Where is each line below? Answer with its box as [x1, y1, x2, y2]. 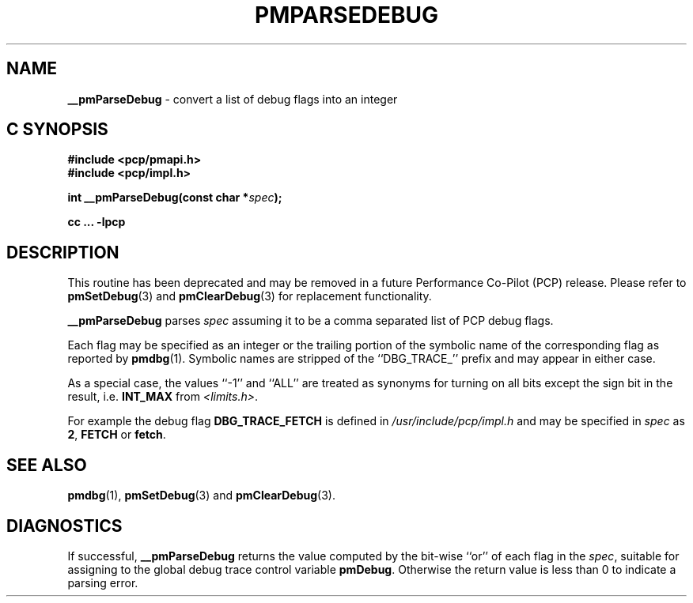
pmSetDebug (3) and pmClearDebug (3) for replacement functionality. [67, 289, 432, 303]
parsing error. [67, 575, 138, 590]
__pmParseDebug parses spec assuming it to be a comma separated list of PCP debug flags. [67, 314, 554, 328]
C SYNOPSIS [6, 119, 108, 140]
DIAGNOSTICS [6, 515, 123, 536]
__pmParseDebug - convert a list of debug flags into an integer [67, 92, 398, 106]
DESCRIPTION [6, 242, 119, 262]
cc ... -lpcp [67, 215, 126, 229]
